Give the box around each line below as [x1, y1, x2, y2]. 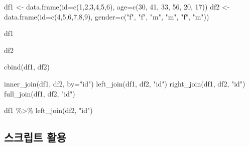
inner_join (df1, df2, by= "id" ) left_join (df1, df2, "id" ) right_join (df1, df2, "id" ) [4, 78, 245, 88]
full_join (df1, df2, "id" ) [4, 88, 75, 98]
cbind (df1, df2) [4, 61, 50, 72]
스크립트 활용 [4, 129, 66, 145]
